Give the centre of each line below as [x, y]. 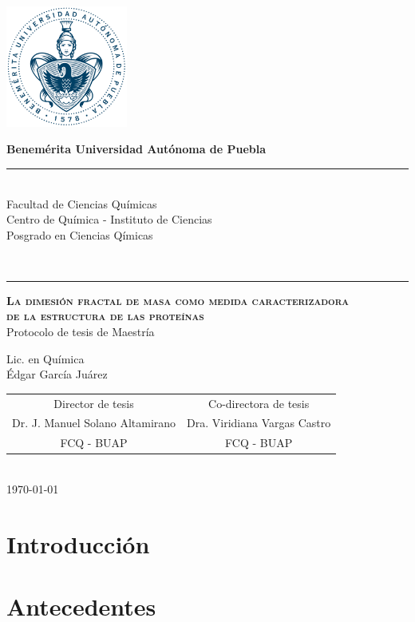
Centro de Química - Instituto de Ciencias [109, 219]
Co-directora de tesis [259, 403]
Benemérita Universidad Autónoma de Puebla [136, 149]
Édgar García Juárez [57, 374]
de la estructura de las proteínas [105, 316]
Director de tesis [94, 403]
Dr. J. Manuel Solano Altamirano [94, 423]
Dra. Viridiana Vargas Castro [259, 423]
